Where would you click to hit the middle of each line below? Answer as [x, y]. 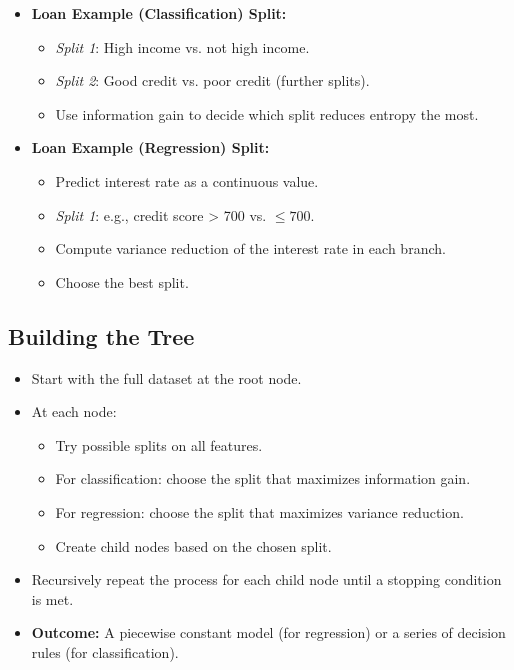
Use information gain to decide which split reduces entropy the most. [267, 113]
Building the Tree [101, 335]
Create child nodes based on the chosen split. [193, 545]
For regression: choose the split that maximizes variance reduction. [259, 511]
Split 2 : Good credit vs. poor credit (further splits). [212, 80]
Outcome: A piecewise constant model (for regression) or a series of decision [268, 632]
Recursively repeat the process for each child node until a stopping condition [266, 579]
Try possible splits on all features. [159, 444]
